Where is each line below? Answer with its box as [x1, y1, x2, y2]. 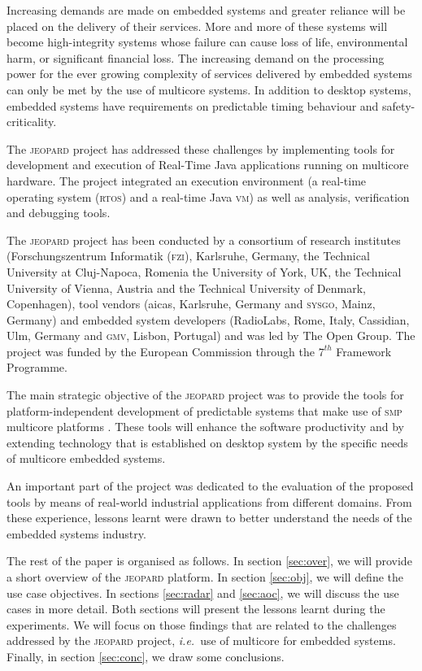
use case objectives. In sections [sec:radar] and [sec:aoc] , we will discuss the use [7, 584, 399, 601]
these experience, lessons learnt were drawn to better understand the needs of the [7, 509, 412, 526]
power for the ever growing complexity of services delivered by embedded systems [7, 65, 412, 82]
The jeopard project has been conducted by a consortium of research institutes [7, 231, 401, 248]
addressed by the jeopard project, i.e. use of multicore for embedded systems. [7, 632, 396, 649]
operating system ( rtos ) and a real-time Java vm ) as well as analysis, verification [7, 188, 410, 205]
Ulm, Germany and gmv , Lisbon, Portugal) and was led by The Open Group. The [7, 327, 415, 344]
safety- [382, 97, 415, 114]
